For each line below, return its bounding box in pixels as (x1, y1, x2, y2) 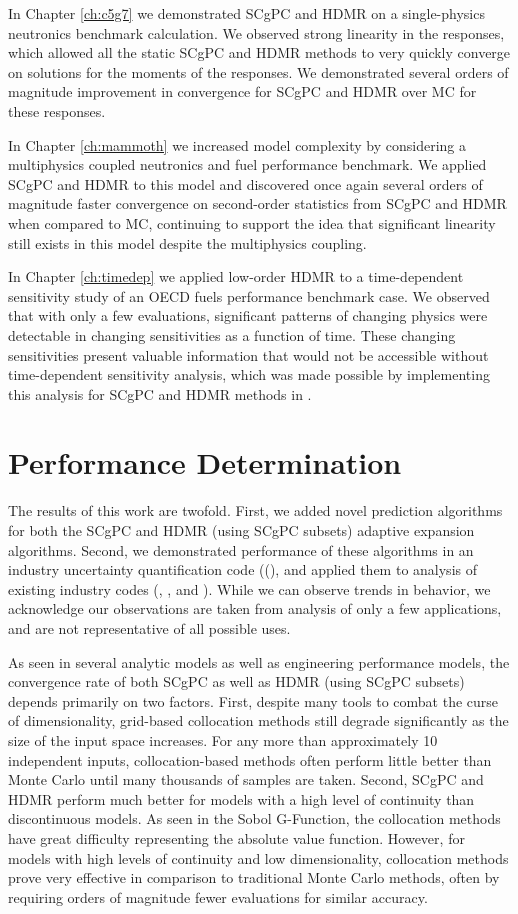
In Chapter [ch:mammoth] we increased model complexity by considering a (8, 134, 466, 155)
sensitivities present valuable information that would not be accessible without (8, 344, 489, 365)
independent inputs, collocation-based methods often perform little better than (8, 749, 492, 770)
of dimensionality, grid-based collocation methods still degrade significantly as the (8, 710, 509, 731)
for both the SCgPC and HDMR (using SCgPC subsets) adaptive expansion (8, 520, 475, 540)
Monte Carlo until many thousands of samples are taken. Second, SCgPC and (8, 769, 484, 790)
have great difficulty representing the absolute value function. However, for (8, 827, 465, 848)
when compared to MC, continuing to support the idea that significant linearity (8, 212, 496, 233)
